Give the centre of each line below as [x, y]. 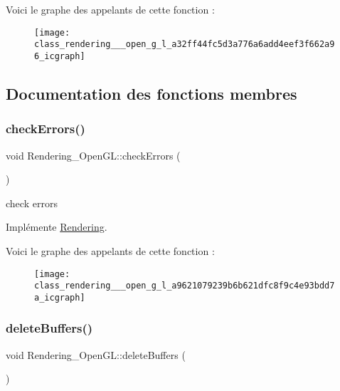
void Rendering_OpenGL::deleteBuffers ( [96, 354]
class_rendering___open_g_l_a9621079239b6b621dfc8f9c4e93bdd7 [185, 286]
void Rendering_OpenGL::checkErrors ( [93, 155]
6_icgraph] [60, 56]
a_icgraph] [60, 297]
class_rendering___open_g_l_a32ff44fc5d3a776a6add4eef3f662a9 [185, 45]
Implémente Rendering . [57, 227]
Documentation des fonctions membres [152, 93]
